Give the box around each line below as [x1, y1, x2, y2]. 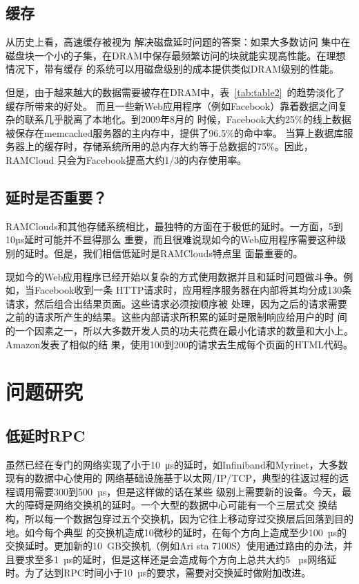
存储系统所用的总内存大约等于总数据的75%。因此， [82, 139, 313, 153]
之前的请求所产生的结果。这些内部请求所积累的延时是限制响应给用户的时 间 [6, 310, 347, 324]
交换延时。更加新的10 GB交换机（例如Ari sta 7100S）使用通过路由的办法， [6, 538, 343, 553]
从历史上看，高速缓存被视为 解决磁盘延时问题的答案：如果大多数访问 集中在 [6, 35, 351, 49]
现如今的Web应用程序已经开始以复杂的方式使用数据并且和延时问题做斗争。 [6, 269, 344, 283]
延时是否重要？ [6, 186, 107, 207]
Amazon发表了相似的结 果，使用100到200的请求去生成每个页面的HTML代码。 [6, 337, 353, 351]
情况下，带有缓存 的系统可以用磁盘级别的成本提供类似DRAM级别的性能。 [6, 62, 339, 76]
